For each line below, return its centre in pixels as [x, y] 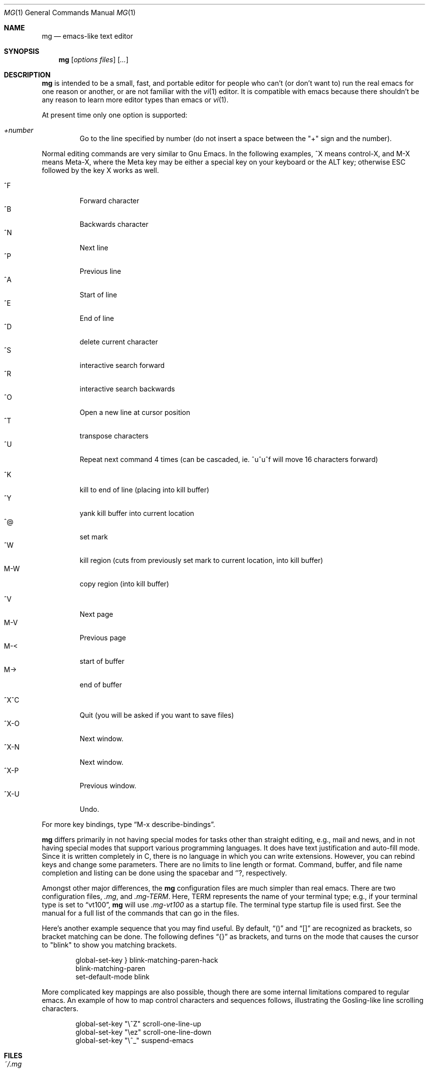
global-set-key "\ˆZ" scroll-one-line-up [138, 1024]
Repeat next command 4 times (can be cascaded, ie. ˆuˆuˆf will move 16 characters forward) [229, 459]
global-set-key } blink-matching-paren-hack [147, 960]
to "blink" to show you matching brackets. [109, 945]
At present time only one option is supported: [115, 115]
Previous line [100, 271]
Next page [96, 614]
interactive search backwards [127, 389]
